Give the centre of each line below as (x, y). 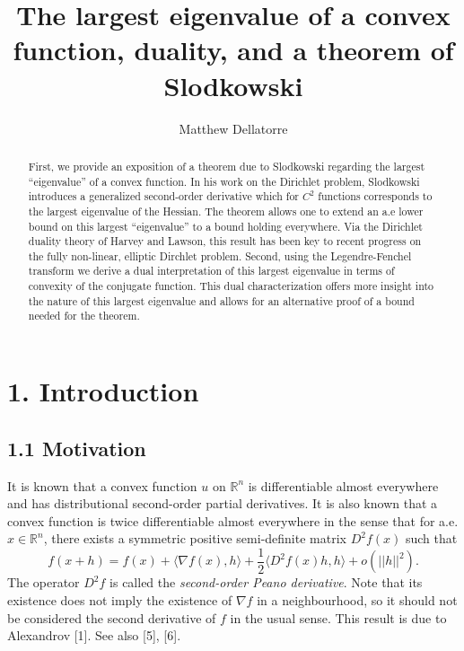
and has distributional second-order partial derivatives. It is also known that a (223, 503)
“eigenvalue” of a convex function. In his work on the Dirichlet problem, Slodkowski (224, 181)
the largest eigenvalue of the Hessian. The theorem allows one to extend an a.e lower (226, 211)
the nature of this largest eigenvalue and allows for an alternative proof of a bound (221, 300)
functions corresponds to (375, 196)
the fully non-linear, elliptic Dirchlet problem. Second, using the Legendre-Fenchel (220, 255)
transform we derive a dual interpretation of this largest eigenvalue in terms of (211, 271)
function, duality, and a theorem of (233, 50)
